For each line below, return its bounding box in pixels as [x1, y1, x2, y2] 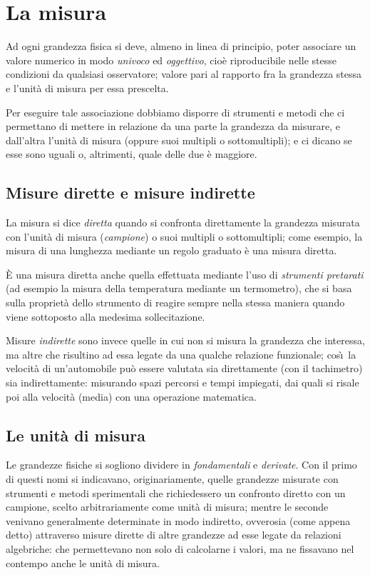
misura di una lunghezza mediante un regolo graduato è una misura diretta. [6, 243, 337, 258]
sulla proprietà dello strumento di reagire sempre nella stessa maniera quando [6, 295, 345, 310]
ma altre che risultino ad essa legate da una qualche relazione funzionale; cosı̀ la [6, 346, 356, 361]
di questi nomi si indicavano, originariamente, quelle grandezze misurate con [6, 471, 339, 486]
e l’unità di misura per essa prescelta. [6, 80, 169, 95]
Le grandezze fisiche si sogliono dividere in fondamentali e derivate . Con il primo [6, 457, 357, 472]
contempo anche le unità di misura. [6, 555, 160, 570]
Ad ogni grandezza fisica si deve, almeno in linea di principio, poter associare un [6, 39, 356, 54]
